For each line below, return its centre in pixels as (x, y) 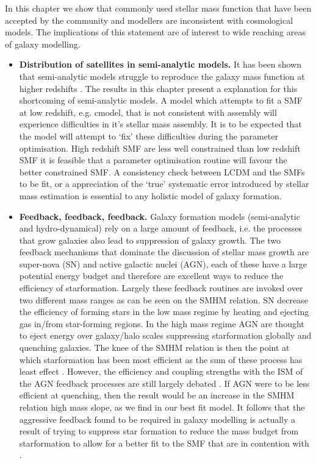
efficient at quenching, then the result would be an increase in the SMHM (157, 395)
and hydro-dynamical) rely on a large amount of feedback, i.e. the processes (160, 228)
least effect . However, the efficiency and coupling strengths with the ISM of (161, 371)
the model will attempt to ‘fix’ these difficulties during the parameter (149, 136)
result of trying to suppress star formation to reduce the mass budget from (159, 431)
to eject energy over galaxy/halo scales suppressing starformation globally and (165, 335)
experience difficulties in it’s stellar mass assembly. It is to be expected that (160, 124)
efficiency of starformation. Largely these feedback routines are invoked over (161, 288)
